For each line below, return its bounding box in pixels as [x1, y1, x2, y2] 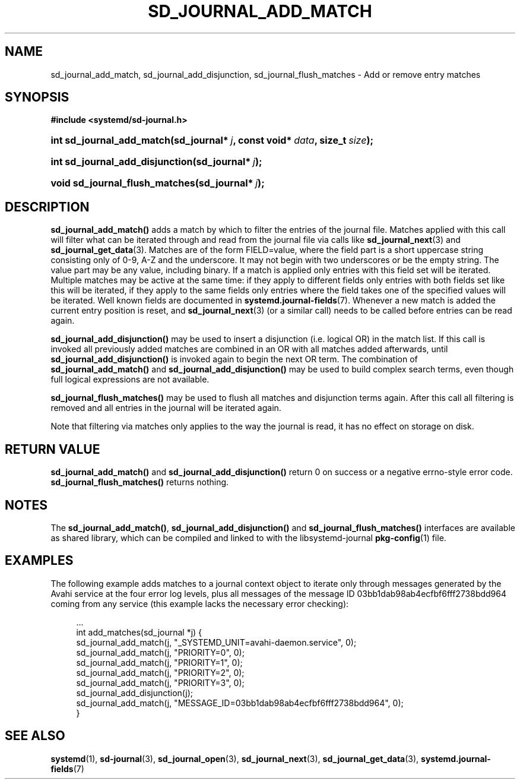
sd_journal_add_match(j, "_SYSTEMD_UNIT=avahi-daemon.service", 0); [76, 637, 357, 647]
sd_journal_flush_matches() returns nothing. [50, 477, 229, 488]
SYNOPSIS [5, 90, 69, 105]
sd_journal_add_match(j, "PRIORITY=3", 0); [76, 677, 245, 688]
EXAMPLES [5, 553, 74, 568]
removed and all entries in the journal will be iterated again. [50, 403, 281, 413]
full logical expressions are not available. [50, 374, 210, 385]
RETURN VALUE [5, 441, 100, 457]
